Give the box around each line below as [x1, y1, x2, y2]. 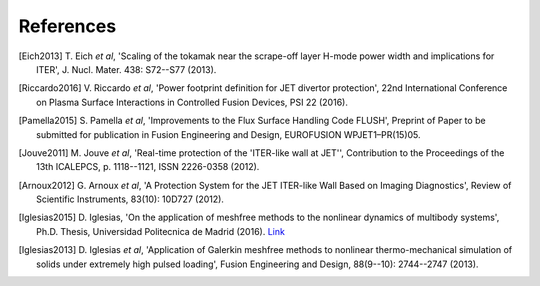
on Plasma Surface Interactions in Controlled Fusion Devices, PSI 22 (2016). [36, 96, 349, 108]
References [18, 15, 117, 37]
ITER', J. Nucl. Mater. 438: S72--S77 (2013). [36, 63, 217, 75]
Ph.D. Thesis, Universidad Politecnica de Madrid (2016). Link [36, 225, 285, 237]
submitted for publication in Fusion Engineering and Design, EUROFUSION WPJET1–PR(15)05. [36, 128, 421, 140]
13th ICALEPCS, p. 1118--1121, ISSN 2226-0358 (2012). [36, 161, 260, 173]
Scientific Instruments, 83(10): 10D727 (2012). [36, 193, 225, 205]
